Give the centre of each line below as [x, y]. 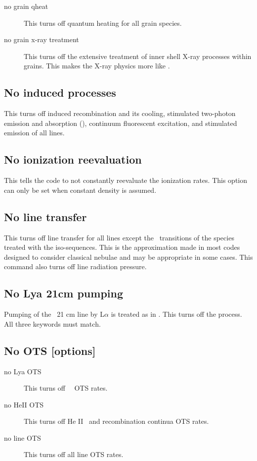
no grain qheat [26, 6]
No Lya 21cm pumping [64, 293]
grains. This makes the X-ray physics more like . [97, 66]
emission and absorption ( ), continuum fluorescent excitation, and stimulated [121, 123]
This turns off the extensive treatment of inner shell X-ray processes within [138, 56]
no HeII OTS [24, 404]
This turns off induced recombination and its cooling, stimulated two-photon [120, 113]
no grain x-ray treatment [42, 39]
